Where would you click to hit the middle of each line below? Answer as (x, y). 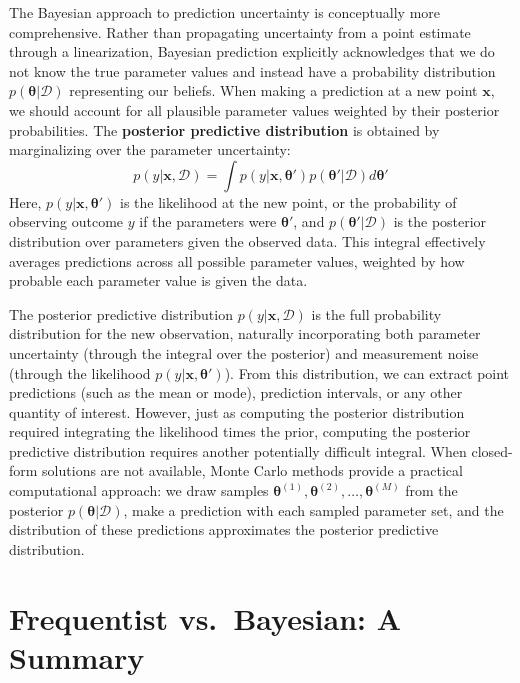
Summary (77, 656)
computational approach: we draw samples (139, 490)
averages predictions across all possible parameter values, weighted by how (237, 260)
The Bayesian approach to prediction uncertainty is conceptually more (225, 12)
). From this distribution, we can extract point (367, 372)
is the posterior (440, 221)
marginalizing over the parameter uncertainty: (150, 149)
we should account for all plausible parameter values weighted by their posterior (254, 109)
